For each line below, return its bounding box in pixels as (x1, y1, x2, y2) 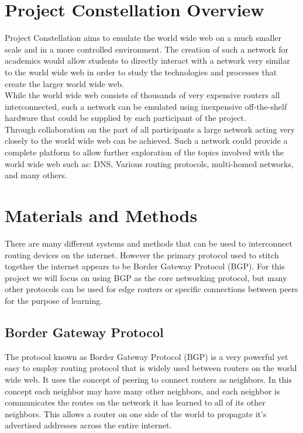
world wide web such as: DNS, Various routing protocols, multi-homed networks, (5, 157, 294, 169)
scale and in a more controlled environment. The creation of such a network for (5, 43, 288, 55)
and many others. (5, 169, 67, 181)
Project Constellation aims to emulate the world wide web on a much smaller (5, 32, 281, 44)
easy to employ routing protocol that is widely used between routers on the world (5, 362, 297, 374)
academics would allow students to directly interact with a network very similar (5, 54, 290, 67)
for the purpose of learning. (5, 294, 103, 306)
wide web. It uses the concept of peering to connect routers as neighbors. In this (5, 373, 292, 385)
